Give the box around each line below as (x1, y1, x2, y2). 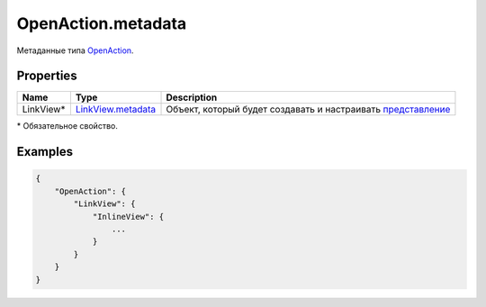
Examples (16, 144, 74, 159)
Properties (16, 68, 77, 84)
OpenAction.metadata (16, 14, 187, 33)
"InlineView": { (92, 212, 165, 221)
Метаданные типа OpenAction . (16, 45, 134, 56)
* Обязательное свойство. (16, 121, 119, 131)
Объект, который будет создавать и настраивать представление (166, 104, 451, 116)
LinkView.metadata (75, 104, 157, 116)
